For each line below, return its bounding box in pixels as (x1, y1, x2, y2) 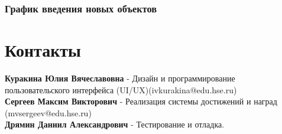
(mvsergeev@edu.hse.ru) (5, 106, 92, 119)
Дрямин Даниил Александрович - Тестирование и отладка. (5, 118, 225, 130)
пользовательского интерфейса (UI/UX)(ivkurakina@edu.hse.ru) (5, 83, 237, 96)
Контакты (5, 38, 81, 62)
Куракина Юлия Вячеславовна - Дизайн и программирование (5, 71, 235, 84)
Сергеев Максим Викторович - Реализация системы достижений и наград (5, 95, 277, 107)
